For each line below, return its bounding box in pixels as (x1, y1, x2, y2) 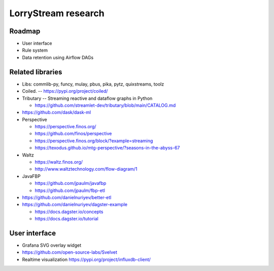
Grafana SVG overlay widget (22, 242, 81, 248)
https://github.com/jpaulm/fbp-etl (35, 187, 105, 193)
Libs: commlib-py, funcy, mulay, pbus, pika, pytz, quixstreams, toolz (22, 81, 164, 87)
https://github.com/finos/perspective (35, 131, 112, 137)
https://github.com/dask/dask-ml (22, 109, 91, 115)
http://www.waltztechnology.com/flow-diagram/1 (35, 166, 138, 172)
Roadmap (9, 27, 41, 35)
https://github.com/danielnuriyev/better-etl (22, 195, 112, 200)
